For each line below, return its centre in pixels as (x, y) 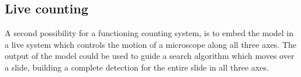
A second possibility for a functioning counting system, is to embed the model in (149, 33)
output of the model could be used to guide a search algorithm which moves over (150, 56)
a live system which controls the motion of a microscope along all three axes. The (150, 44)
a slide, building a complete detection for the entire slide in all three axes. (137, 67)
